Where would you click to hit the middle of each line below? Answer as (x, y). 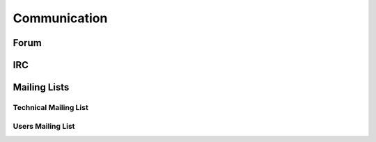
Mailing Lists (41, 87)
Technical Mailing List (50, 107)
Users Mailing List (44, 126)
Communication (60, 18)
